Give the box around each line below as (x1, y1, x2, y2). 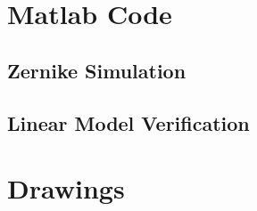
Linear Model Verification (7, 109, 250, 136)
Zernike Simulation (7, 56, 187, 84)
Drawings (7, 170, 125, 207)
